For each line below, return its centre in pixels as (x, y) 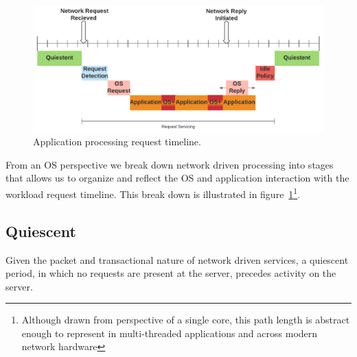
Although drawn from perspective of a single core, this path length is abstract (186, 320)
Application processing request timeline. (117, 141)
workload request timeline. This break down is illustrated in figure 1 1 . (153, 193)
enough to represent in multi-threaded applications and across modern (170, 333)
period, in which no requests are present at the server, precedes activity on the (171, 273)
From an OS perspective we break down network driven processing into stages (170, 164)
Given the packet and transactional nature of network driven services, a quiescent (177, 259)
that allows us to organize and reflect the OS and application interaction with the (177, 178)
